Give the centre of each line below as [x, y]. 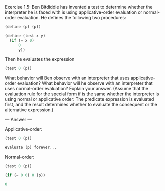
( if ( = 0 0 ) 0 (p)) [25, 175]
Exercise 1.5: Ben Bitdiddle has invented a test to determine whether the [79, 7]
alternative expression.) [29, 110]
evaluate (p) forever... [31, 148]
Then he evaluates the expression [40, 59]
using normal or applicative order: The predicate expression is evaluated [80, 99]
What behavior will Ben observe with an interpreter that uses [67, 78]
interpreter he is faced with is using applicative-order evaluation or [74, 12]
